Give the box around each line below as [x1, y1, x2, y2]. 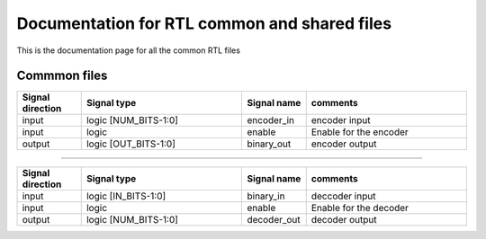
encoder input [310, 114, 371, 127]
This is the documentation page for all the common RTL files [16, 45, 240, 56]
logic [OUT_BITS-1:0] [85, 137, 175, 150]
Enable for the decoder [310, 202, 409, 215]
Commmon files [16, 68, 108, 84]
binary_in [247, 190, 285, 202]
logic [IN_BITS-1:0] [85, 190, 166, 202]
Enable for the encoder [310, 126, 409, 138]
